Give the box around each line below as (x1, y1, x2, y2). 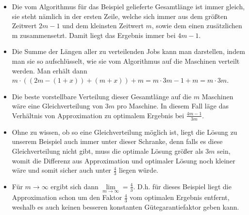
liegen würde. (119, 165, 159, 175)
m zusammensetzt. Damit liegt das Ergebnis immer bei (12, 30, 176, 40)
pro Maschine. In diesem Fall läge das (116, 101, 229, 111)
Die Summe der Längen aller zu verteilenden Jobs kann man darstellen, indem (12, 46, 245, 56)
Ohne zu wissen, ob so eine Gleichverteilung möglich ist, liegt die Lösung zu (12, 126, 237, 137)
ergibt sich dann (50, 181, 99, 191)
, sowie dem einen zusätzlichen (151, 20, 242, 31)
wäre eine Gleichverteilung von (12, 101, 103, 111)
